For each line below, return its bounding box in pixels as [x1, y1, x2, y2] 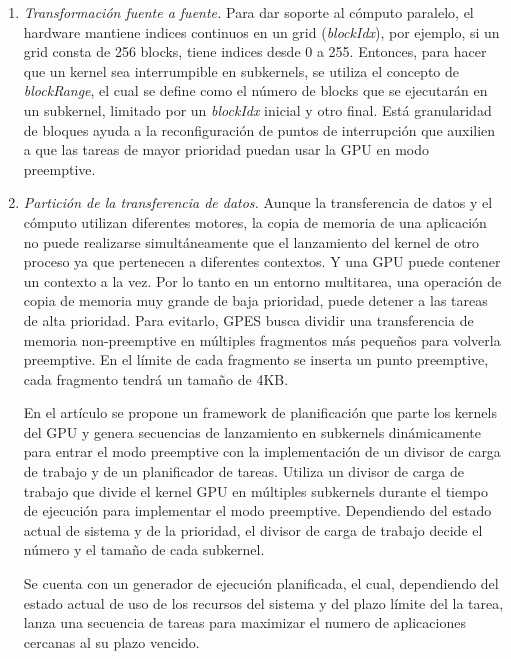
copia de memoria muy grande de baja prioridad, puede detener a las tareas [23, 290, 488, 311]
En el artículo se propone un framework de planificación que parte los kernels [23, 402, 497, 423]
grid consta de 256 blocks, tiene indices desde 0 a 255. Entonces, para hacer [23, 41, 487, 62]
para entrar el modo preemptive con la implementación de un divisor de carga [23, 441, 501, 462]
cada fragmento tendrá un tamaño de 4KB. [23, 368, 289, 389]
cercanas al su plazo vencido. [23, 631, 200, 652]
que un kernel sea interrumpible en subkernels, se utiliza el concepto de [23, 60, 460, 81]
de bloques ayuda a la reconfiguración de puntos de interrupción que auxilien [23, 119, 496, 140]
